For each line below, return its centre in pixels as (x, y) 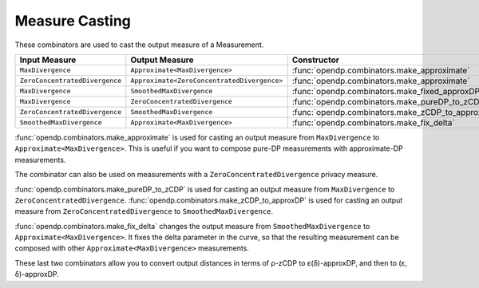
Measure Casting (73, 21)
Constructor (315, 60)
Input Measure (48, 60)
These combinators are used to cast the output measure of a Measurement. (139, 45)
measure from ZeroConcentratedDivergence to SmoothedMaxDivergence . (144, 211)
